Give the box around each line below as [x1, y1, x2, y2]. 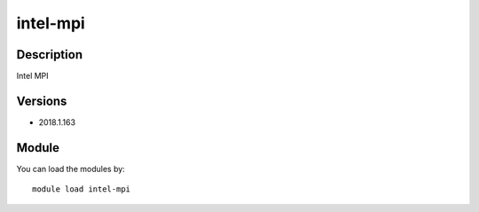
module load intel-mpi [32, 185, 131, 194]
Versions [16, 93, 67, 108]
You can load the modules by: [16, 163, 126, 174]
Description [16, 47, 83, 62]
